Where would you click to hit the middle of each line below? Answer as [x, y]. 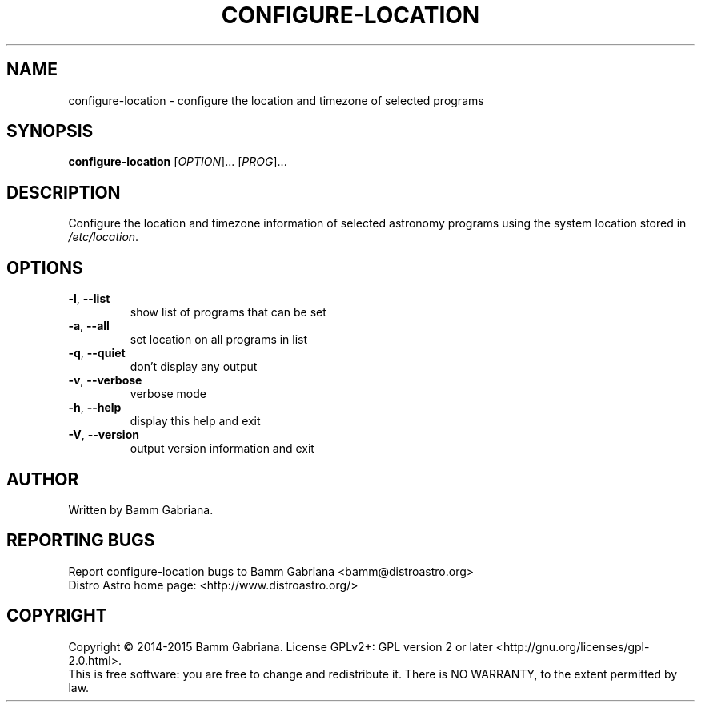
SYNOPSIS [50, 131]
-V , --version [104, 435]
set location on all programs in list [219, 340]
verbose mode [168, 394]
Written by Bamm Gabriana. [141, 509]
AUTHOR [43, 479]
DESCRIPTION [64, 192]
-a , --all [89, 326]
